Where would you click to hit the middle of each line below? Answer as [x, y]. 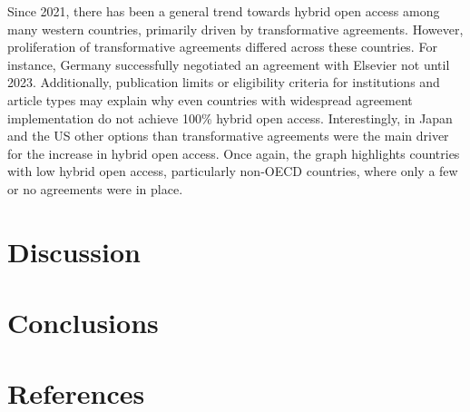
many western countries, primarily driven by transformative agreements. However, [235, 29]
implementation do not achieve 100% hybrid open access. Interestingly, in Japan [230, 118]
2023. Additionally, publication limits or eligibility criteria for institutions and [224, 82]
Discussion [74, 251]
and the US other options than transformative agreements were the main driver [228, 136]
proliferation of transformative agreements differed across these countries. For [222, 47]
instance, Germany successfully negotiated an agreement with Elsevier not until [229, 64]
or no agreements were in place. [95, 188]
